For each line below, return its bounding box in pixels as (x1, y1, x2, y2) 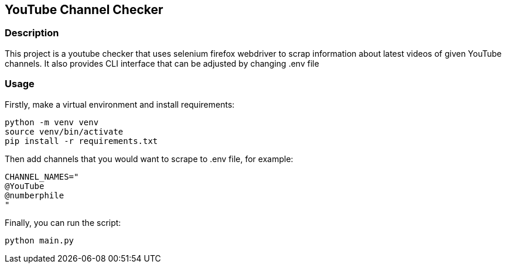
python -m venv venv (5, 117, 99, 127)
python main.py (5, 235, 74, 245)
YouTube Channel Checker (5, 2, 163, 17)
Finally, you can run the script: (5, 217, 121, 228)
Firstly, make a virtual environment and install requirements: (5, 99, 235, 109)
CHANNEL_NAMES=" (5, 171, 79, 181)
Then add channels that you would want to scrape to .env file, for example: (5, 153, 293, 164)
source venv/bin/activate (5, 126, 124, 136)
